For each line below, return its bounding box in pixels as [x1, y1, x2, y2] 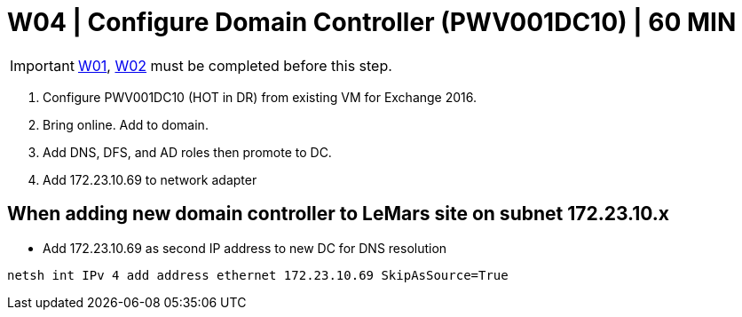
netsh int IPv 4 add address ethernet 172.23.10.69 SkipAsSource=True [7, 267, 509, 282]
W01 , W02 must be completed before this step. [77, 56, 392, 75]
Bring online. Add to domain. [43, 116, 209, 132]
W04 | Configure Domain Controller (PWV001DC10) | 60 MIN [7, 7, 737, 37]
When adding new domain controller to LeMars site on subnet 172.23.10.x [7, 202, 669, 226]
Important [10, 56, 75, 75]
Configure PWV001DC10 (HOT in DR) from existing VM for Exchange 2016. [43, 89, 478, 105]
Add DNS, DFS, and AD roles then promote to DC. [43, 144, 332, 160]
